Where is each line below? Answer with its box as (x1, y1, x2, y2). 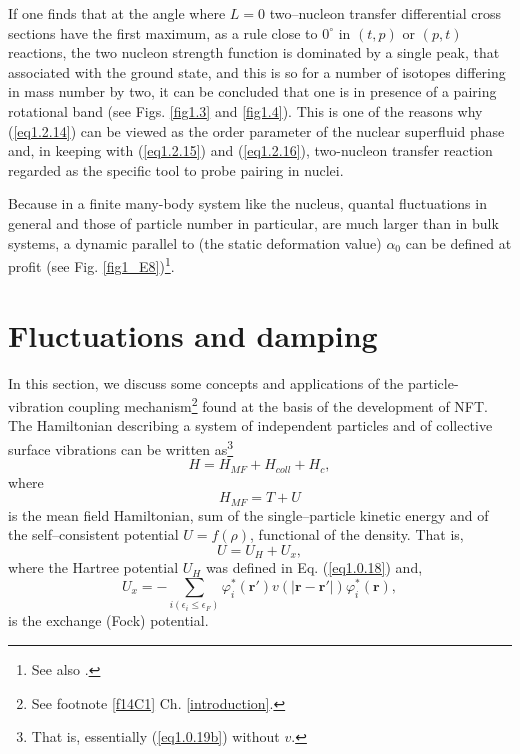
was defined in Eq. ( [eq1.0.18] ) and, (205, 557, 423, 578)
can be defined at (405, 232, 512, 253)
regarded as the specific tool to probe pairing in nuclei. (8, 159, 344, 180)
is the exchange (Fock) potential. (8, 610, 209, 631)
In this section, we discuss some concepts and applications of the (8, 372, 404, 393)
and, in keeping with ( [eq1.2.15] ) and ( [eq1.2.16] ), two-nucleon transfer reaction (8, 140, 493, 161)
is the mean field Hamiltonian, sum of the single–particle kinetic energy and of (8, 504, 489, 525)
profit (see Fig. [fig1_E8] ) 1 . (8, 253, 175, 276)
